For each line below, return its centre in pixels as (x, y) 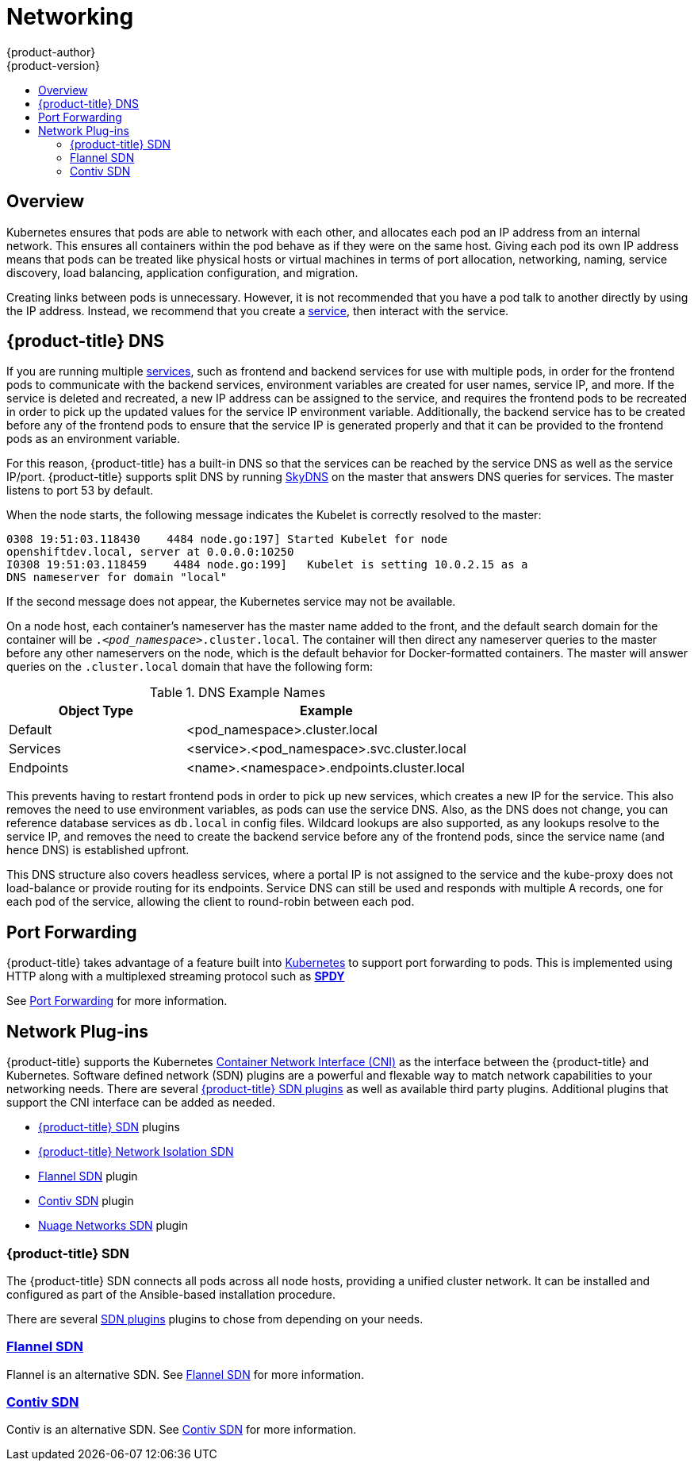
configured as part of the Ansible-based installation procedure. (171, 1294)
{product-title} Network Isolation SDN (136, 1152)
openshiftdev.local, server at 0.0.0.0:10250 (150, 552)
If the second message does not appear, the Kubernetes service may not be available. (231, 602)
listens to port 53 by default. (80, 491)
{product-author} (51, 52)
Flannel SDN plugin (88, 1176)
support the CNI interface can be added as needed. (141, 1103)
